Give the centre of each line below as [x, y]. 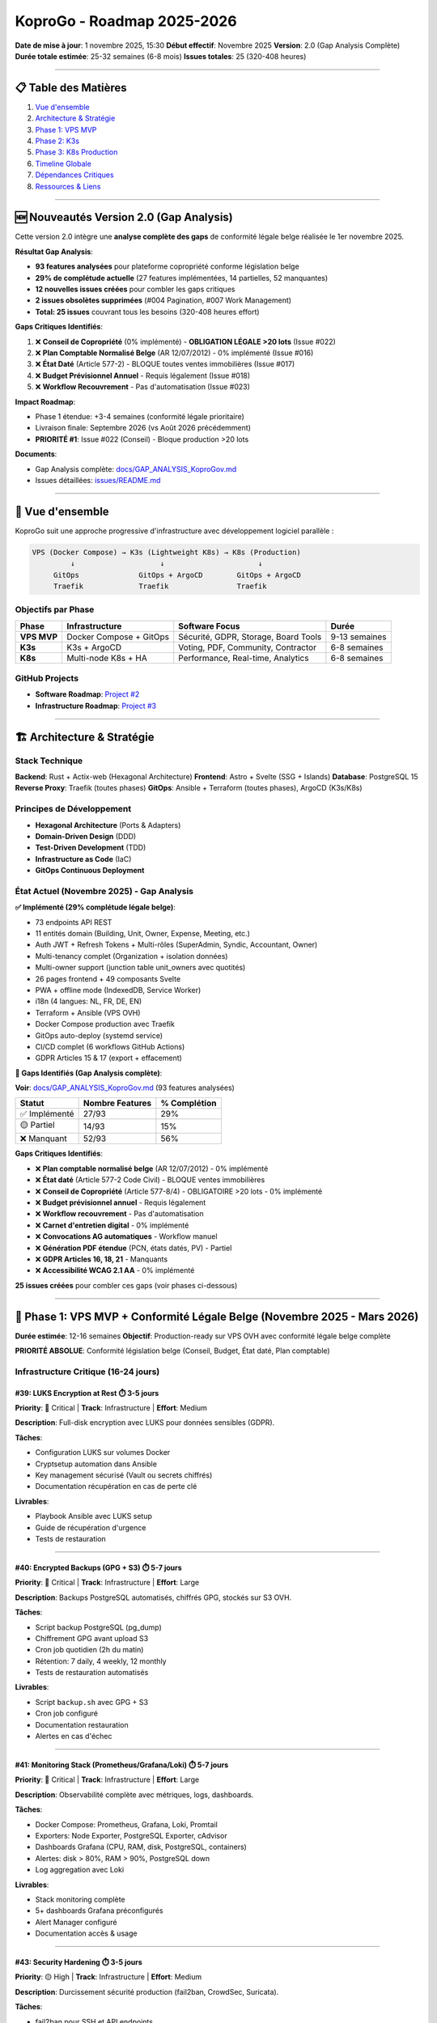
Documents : [36, 454]
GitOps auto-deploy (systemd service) [99, 1035]
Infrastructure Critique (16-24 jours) [87, 1372]
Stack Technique [49, 761]
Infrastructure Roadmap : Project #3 [96, 706]
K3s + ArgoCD [94, 647]
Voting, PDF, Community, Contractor [248, 647]
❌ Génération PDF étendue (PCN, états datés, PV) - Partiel [134, 1248]
